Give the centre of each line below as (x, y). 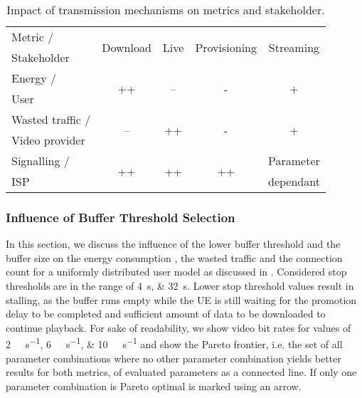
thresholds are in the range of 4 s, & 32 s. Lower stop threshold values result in (180, 286)
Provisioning (226, 47)
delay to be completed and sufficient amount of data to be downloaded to (166, 314)
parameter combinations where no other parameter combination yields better (174, 358)
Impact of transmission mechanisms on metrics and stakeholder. (166, 10)
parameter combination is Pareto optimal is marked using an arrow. (154, 386)
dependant (294, 181)
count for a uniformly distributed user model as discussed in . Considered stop (176, 272)
